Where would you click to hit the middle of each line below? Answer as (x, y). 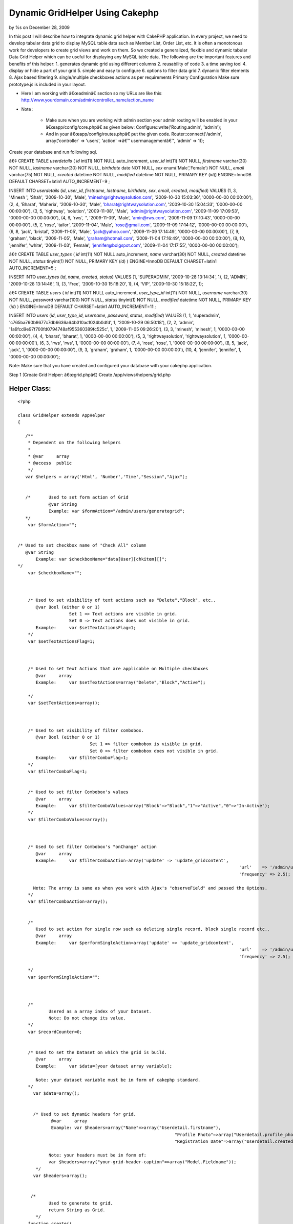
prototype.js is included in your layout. (48, 84)
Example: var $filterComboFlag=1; (82, 758)
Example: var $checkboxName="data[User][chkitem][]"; (101, 559)
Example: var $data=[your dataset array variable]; (104, 1066)
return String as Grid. (77, 1210)
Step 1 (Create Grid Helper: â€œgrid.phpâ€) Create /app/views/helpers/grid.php (90, 375)
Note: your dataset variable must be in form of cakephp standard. (118, 1080)
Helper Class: (30, 388)
